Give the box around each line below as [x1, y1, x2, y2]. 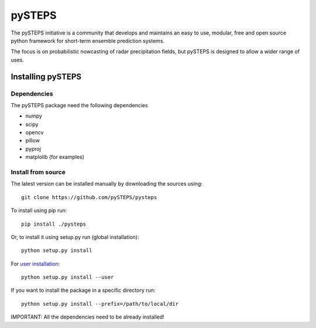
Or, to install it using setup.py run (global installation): [11, 233, 139, 240]
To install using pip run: [11, 207, 67, 214]
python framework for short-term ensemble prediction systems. [11, 37, 165, 44]
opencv [25, 129, 44, 136]
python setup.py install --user [21, 274, 114, 281]
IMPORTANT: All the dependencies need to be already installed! [11, 313, 165, 320]
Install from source [11, 168, 66, 176]
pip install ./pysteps [21, 220, 87, 227]
